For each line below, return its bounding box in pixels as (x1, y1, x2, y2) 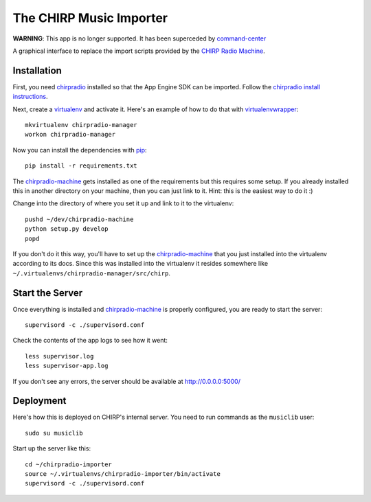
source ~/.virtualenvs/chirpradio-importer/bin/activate (25, 470, 221, 478)
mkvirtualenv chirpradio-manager (25, 121, 137, 129)
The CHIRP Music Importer (12, 10, 168, 25)
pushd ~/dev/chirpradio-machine (25, 215, 134, 223)
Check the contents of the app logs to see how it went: (12, 336, 168, 345)
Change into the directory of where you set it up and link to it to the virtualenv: (12, 199, 234, 207)
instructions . (12, 93, 48, 101)
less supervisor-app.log (25, 362, 109, 370)
